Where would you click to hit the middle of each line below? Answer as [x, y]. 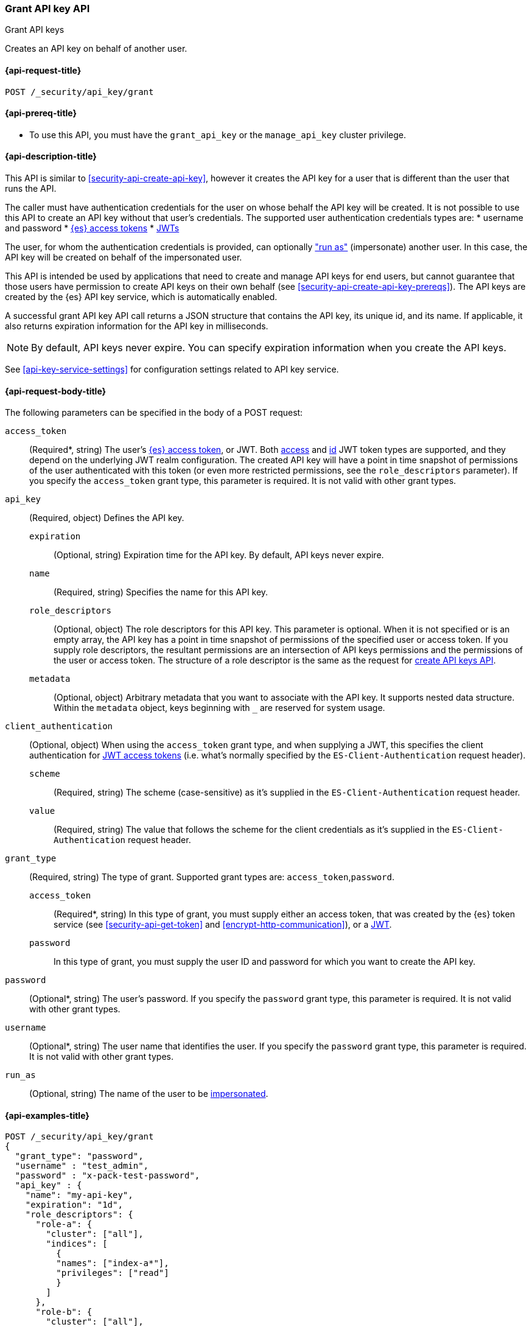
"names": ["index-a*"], [113, 1263]
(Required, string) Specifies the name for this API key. [161, 592]
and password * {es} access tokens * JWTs [92, 228]
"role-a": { [64, 1224]
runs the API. [31, 189]
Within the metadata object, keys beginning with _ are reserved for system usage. [219, 708]
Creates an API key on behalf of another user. [96, 49]
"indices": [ [77, 1244]
